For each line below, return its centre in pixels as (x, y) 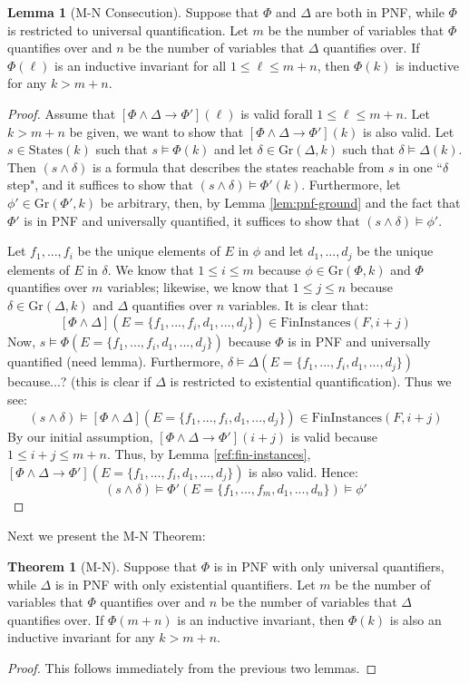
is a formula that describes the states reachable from (239, 166)
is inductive (427, 65)
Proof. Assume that (62, 113)
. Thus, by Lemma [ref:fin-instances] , (209, 454)
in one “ (420, 166)
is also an (415, 619)
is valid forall (277, 113)
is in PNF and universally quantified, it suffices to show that (192, 220)
